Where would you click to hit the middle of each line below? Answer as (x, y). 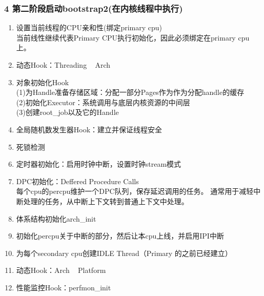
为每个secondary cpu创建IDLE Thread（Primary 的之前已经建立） (124, 253)
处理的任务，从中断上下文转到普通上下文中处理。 (106, 201)
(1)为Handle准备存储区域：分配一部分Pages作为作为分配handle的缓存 (130, 92)
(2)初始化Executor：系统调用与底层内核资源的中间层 (103, 102)
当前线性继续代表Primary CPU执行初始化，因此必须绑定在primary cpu (133, 37)
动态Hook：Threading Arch (63, 65)
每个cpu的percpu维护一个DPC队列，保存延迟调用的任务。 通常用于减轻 (135, 191)
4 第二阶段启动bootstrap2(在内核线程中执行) (94, 8)
